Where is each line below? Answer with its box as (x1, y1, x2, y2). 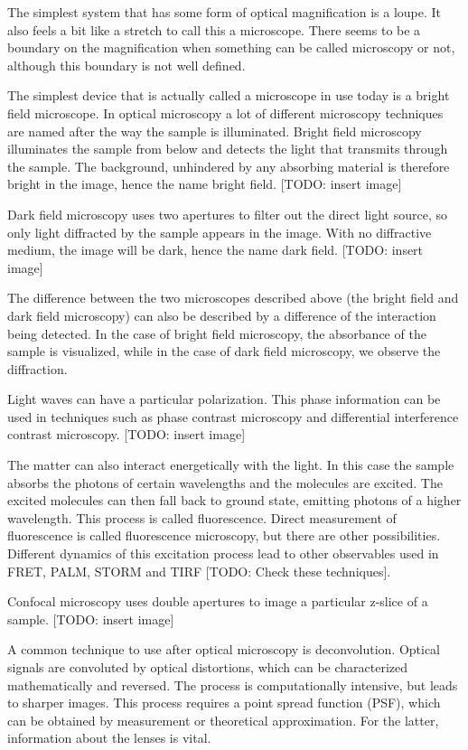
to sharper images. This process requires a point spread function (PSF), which (7, 693, 441, 712)
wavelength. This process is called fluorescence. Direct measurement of (7, 508, 397, 527)
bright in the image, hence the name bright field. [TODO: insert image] (7, 174, 402, 193)
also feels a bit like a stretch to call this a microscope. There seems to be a (7, 20, 421, 39)
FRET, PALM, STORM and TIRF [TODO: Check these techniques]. (7, 561, 391, 580)
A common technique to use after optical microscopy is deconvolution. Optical (7, 640, 441, 659)
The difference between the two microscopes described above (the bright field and (7, 288, 459, 307)
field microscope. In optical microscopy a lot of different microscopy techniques (7, 103, 444, 122)
